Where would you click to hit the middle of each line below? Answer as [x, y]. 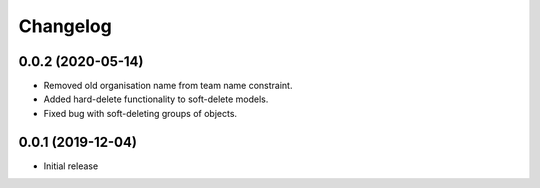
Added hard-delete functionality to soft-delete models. [156, 99]
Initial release [71, 166]
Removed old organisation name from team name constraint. [168, 86]
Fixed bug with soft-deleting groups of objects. [140, 113]
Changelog [65, 26]
